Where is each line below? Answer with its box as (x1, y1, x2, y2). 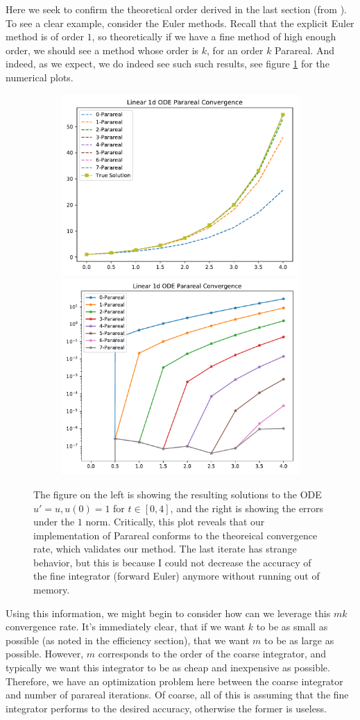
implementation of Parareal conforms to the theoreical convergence (33, 527, 318, 542)
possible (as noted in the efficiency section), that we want (6, 632, 250, 647)
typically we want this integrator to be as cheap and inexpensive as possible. (6, 660, 330, 675)
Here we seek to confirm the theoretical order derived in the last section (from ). (6, 2, 348, 16)
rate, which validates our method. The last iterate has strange (33, 541, 297, 556)
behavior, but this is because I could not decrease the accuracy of (33, 555, 311, 569)
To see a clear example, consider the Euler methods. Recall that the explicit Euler (6, 15, 354, 30)
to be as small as (256, 619, 328, 634)
